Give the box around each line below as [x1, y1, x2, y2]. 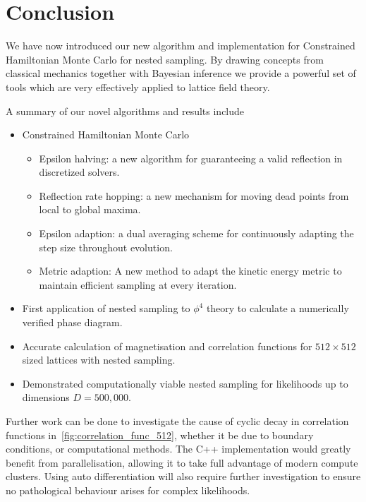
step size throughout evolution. [39, 239, 173, 254]
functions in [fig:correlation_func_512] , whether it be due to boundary [6, 427, 314, 442]
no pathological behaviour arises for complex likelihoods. [6, 482, 250, 497]
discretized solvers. [39, 165, 120, 179]
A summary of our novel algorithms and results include [6, 103, 245, 118]
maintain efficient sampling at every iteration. [39, 277, 237, 292]
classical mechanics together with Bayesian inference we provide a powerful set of [6, 66, 356, 80]
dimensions [22, 390, 70, 405]
